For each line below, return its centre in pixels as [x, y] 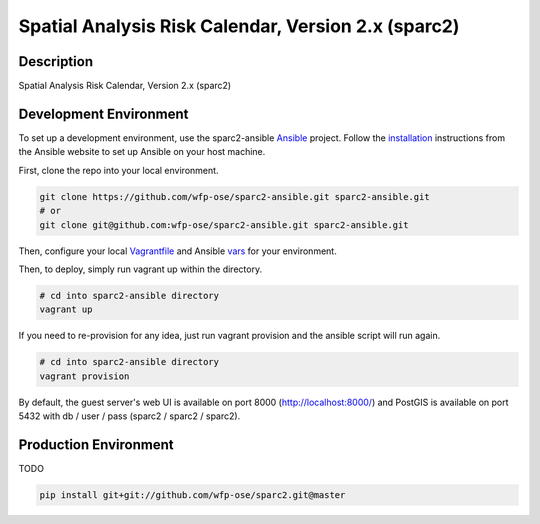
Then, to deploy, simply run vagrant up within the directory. [140, 269]
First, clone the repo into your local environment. [118, 170]
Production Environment [96, 444]
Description [56, 61]
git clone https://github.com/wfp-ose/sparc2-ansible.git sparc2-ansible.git [234, 196]
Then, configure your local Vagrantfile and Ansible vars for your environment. [177, 251]
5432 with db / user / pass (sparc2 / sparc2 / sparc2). [129, 416]
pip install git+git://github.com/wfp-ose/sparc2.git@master [192, 494]
